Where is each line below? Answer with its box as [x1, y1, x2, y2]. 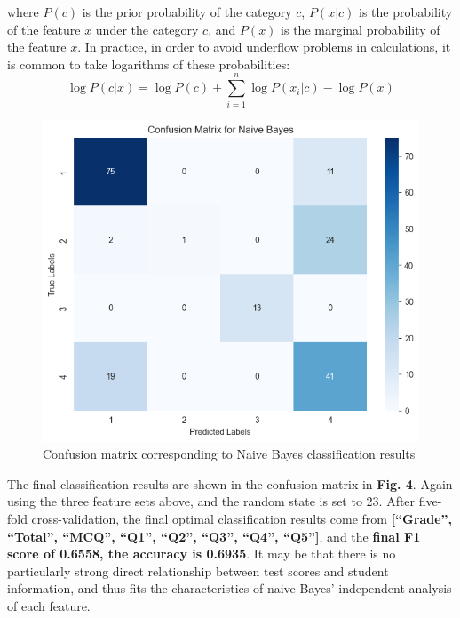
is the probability [359, 3, 453, 20]
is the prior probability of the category [82, 3, 292, 20]
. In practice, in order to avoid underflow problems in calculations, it [77, 37, 451, 56]
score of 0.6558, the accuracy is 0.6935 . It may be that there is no [7, 544, 396, 563]
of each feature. [7, 597, 91, 615]
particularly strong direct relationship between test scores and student [7, 561, 389, 580]
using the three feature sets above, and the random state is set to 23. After [7, 492, 416, 510]
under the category [95, 20, 199, 38]
